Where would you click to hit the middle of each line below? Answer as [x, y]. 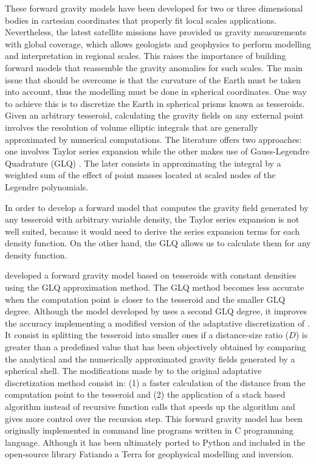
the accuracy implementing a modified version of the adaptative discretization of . [157, 323]
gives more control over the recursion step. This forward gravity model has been [154, 418]
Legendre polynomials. [47, 186]
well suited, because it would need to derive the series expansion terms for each [153, 231]
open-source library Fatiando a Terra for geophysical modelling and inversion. [149, 454]
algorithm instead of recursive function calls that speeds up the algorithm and [150, 406]
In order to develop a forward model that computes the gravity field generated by [157, 207]
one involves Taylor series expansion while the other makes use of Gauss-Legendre [157, 151]
